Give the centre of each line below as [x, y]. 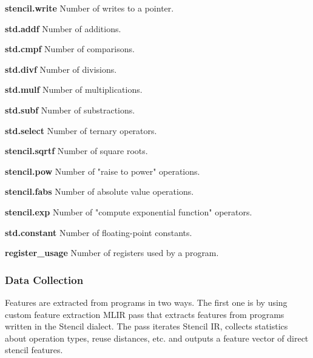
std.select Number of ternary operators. [81, 130]
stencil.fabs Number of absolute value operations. [99, 191]
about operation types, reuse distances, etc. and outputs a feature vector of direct [157, 338]
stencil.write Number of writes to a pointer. [89, 8]
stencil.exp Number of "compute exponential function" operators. [129, 211]
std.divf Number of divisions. [61, 69]
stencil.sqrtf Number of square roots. [76, 151]
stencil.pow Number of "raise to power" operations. [103, 171]
